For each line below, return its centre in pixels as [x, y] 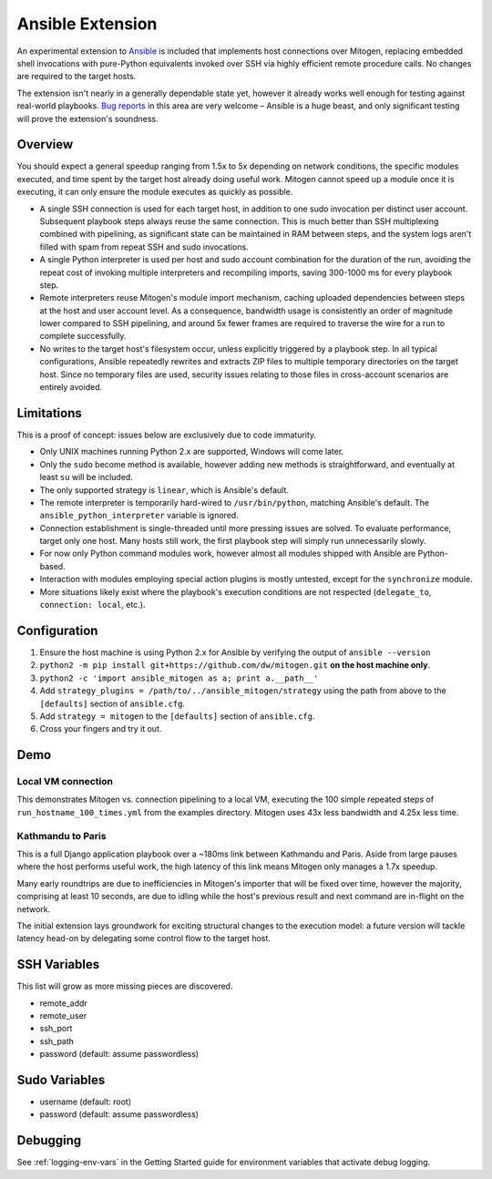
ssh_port [56, 1029]
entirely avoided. [71, 387]
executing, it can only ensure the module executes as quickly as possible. [155, 192]
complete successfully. [83, 336]
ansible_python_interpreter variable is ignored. [139, 516]
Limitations [49, 413]
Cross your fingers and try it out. [101, 729]
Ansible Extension [87, 24]
